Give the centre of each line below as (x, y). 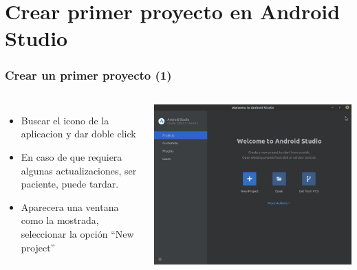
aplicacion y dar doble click (78, 134)
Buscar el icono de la (65, 120)
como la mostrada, (60, 220)
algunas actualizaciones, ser (79, 170)
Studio (36, 38)
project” (38, 247)
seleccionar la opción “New (77, 233)
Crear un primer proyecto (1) (88, 75)
